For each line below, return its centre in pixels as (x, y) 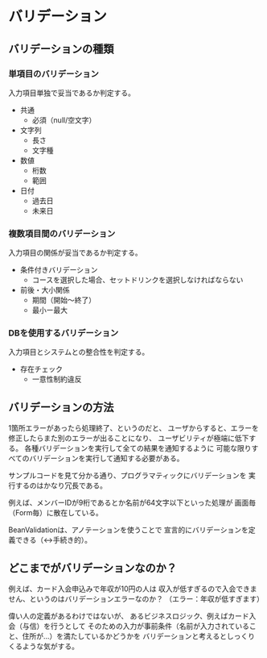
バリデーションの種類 (61, 49)
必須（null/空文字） (64, 120)
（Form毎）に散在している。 (55, 513)
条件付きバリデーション (59, 270)
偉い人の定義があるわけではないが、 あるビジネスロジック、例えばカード (129, 616)
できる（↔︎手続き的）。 (53, 540)
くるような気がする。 (43, 647)
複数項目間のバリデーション (62, 233)
